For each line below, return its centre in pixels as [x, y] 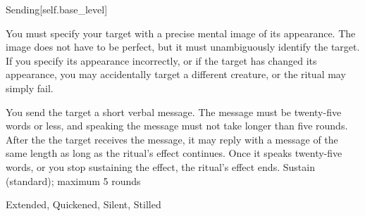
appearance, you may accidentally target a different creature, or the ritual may [176, 74]
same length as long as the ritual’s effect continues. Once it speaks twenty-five [174, 153]
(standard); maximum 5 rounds [73, 180]
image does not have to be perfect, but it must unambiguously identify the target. [183, 47]
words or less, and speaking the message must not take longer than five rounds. [177, 126]
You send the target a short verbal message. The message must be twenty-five [174, 112]
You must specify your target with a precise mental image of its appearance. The [181, 33]
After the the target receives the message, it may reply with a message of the [172, 139]
